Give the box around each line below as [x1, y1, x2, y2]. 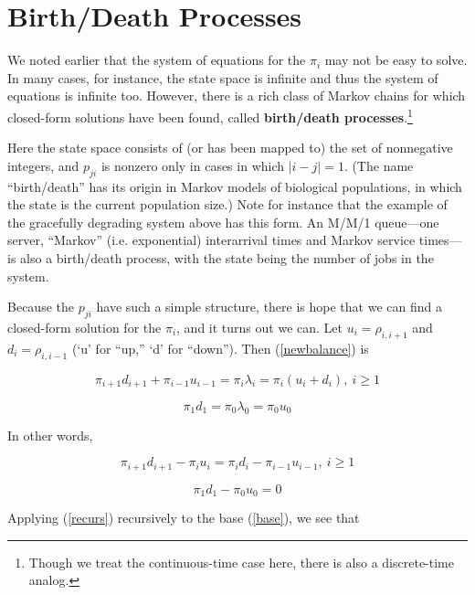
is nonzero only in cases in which [100, 155, 285, 175]
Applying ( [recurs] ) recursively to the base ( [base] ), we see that [7, 508, 360, 527]
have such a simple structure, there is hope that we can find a [96, 297, 442, 316]
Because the [7, 297, 74, 316]
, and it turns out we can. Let [176, 317, 343, 336]
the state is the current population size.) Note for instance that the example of [7, 195, 448, 214]
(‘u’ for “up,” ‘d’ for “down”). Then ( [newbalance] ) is [71, 338, 369, 357]
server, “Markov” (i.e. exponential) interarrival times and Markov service [7, 230, 416, 250]
